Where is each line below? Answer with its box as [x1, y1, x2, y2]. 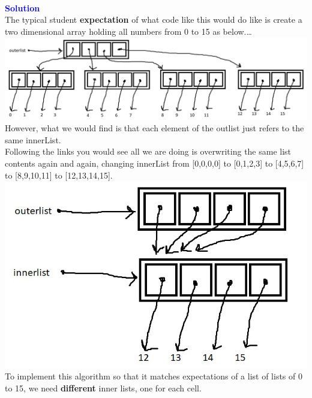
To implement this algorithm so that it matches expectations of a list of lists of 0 [5, 370, 302, 382]
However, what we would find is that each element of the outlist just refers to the [5, 122, 304, 134]
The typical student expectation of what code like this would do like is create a [5, 13, 302, 26]
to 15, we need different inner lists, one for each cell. [5, 382, 202, 394]
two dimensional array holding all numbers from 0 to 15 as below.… [5, 25, 252, 37]
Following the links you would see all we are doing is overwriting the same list [5, 145, 292, 158]
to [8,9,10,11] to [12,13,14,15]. [5, 168, 113, 181]
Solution [5, 1, 40, 14]
